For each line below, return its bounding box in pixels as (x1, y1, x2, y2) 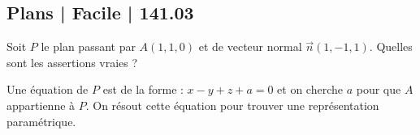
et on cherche (277, 81, 344, 98)
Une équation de (6, 81, 89, 98)
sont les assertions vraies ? (6, 53, 138, 70)
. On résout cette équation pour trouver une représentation (85, 96, 379, 113)
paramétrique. (6, 112, 76, 129)
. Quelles (369, 38, 413, 55)
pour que (356, 81, 401, 98)
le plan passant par (41, 38, 136, 55)
